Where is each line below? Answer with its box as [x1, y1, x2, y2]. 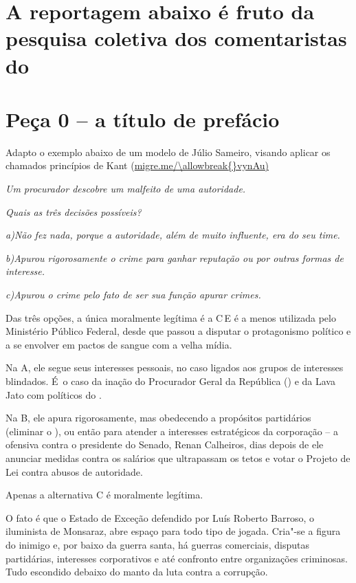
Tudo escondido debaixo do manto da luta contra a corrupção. [5, 564, 268, 579]
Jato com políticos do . [5, 387, 102, 401]
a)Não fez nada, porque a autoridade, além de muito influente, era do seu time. [5, 228, 340, 242]
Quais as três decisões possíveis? [5, 204, 142, 219]
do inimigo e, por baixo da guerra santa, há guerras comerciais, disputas [5, 537, 310, 551]
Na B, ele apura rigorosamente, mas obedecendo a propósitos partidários [5, 410, 311, 425]
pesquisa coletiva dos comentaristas [5, 24, 347, 52]
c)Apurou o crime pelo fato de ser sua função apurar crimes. [5, 287, 261, 302]
